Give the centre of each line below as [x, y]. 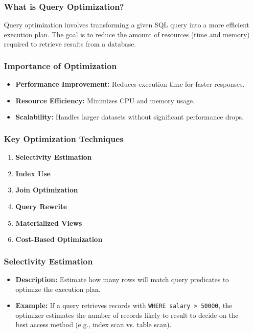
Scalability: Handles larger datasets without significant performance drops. [129, 117]
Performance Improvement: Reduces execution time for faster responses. [130, 84]
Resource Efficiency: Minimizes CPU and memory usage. [105, 100]
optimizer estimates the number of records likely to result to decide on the [127, 315]
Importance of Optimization [60, 65]
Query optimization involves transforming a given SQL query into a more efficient [127, 25]
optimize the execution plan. [58, 289]
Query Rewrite [41, 206]
